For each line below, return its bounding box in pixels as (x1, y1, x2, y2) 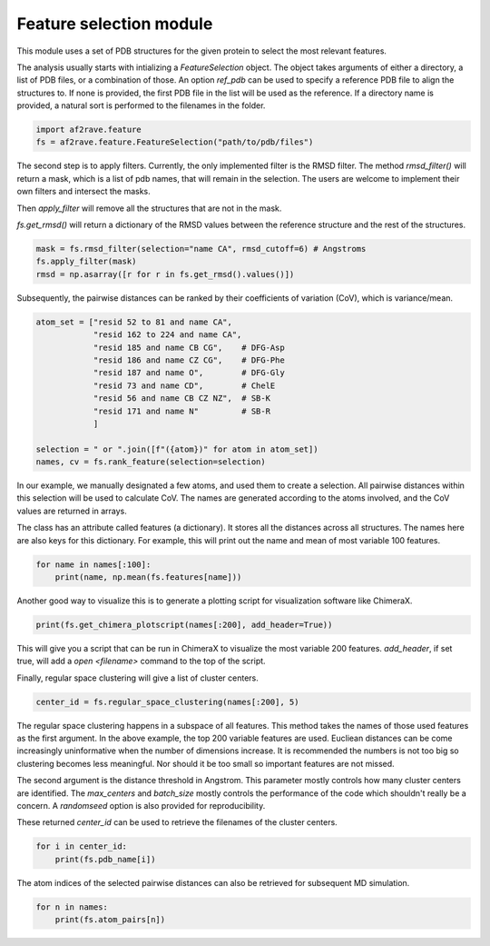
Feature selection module (16, 14, 213, 34)
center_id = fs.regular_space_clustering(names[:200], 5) (35, 696, 299, 707)
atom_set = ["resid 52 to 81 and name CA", (35, 316, 233, 327)
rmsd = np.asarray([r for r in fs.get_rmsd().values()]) (35, 269, 295, 279)
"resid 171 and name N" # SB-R (93, 405, 271, 416)
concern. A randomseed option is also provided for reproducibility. (16, 801, 266, 812)
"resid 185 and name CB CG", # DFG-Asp (93, 342, 285, 353)
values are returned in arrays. (16, 505, 127, 516)
